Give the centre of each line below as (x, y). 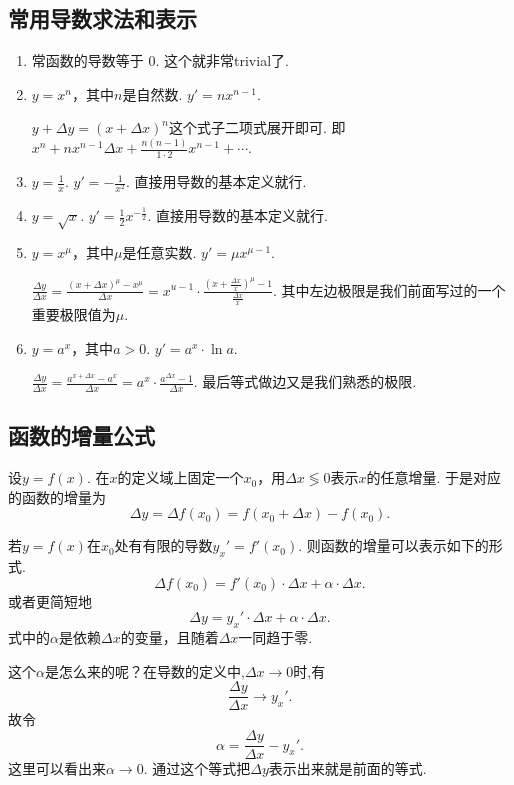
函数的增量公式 (81, 435)
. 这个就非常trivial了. (222, 60)
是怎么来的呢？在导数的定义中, (144, 670)
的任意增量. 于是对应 (434, 477)
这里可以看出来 (57, 768)
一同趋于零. (275, 637)
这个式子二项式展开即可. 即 (257, 127)
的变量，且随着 (169, 637)
